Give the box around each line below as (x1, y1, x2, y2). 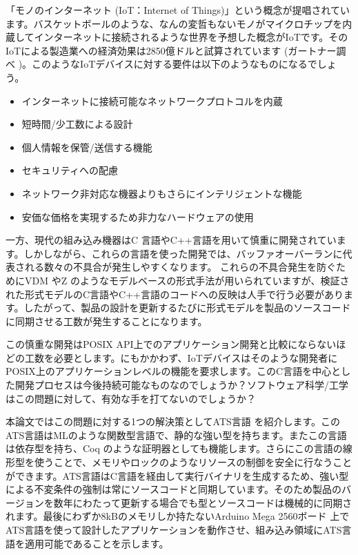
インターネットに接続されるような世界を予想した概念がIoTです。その (34, 30, 348, 44)
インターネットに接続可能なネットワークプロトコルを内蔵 (21, 93, 283, 108)
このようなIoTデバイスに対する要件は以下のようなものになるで (32, 57, 317, 71)
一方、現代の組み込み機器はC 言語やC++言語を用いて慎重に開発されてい (6, 233, 337, 247)
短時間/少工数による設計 (21, 117, 133, 131)
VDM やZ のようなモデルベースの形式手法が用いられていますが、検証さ (24, 273, 350, 287)
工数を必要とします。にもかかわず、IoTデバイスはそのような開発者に (24, 350, 338, 364)
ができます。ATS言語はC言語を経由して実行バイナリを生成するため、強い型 (6, 468, 349, 483)
